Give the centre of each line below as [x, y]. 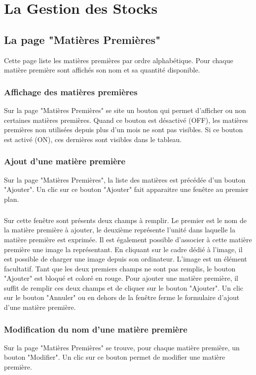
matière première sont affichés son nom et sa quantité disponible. [102, 70]
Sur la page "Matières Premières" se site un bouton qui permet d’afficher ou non [125, 110]
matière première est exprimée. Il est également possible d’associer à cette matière [128, 239]
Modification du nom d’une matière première [96, 329]
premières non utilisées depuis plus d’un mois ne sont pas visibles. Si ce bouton [124, 130]
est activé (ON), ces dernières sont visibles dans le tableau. [93, 139]
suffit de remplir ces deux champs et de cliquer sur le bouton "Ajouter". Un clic [124, 287]
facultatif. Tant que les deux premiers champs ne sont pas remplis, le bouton [120, 268]
